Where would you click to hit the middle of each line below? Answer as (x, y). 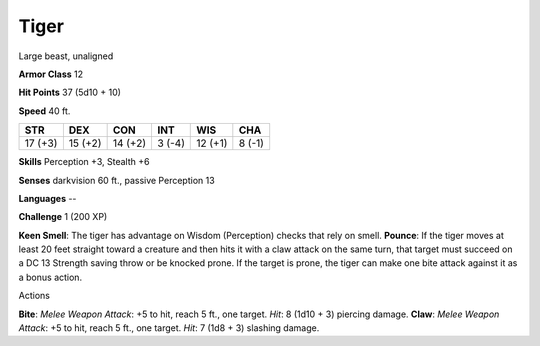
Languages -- (47, 198)
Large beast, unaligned (66, 56)
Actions (34, 296)
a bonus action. (50, 277)
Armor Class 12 (51, 74)
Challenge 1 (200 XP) (63, 217)
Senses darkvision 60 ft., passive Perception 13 (116, 180)
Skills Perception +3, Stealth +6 (84, 162)
